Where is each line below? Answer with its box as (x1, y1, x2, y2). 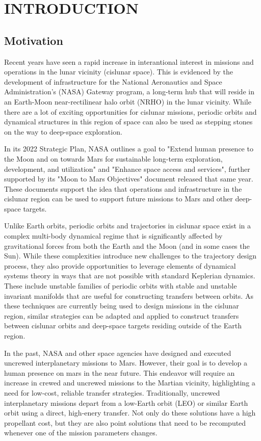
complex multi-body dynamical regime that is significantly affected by (4, 230, 223, 241)
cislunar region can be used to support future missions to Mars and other (4, 193, 233, 204)
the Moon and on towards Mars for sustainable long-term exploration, (4, 153, 223, 164)
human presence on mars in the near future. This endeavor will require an (4, 367, 235, 378)
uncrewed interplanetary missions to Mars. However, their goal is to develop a (4, 357, 247, 368)
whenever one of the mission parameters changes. (4, 427, 158, 438)
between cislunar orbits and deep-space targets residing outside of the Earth (4, 320, 242, 331)
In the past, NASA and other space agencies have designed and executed (4, 347, 231, 358)
